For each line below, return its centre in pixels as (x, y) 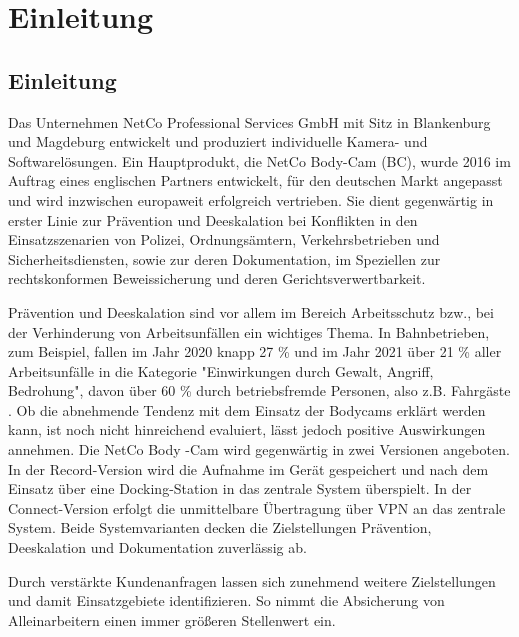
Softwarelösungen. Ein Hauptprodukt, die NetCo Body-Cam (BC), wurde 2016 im (259, 160)
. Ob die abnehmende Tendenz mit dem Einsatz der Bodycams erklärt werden (247, 409)
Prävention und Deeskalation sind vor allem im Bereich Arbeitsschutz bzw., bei (251, 311)
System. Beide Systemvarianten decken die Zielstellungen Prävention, (220, 527)
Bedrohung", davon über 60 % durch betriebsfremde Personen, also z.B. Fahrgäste (259, 390)
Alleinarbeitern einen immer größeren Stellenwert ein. (172, 619)
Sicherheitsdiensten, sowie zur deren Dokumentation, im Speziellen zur (224, 258)
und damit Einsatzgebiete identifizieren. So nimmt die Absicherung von (226, 600)
